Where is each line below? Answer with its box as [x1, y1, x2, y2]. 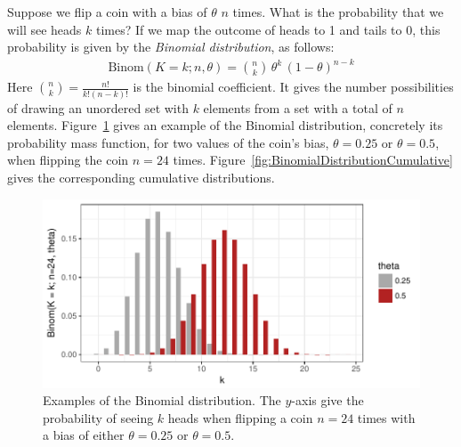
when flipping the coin [7, 150, 129, 169]
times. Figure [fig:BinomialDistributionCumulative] [173, 150, 453, 169]
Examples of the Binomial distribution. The [43, 391, 281, 410]
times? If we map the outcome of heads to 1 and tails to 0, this [95, 20, 441, 38]
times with [357, 408, 416, 427]
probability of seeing [43, 408, 154, 427]
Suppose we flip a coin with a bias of [7, 3, 207, 20]
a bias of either [43, 426, 125, 444]
